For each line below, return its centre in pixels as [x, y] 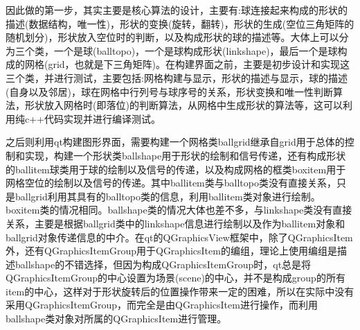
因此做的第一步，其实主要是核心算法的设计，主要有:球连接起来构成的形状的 [177, 10]
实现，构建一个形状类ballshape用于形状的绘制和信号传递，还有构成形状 [185, 155]
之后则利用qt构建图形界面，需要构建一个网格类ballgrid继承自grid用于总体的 [175, 142]
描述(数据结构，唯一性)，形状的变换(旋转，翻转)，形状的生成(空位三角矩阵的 [180, 23]
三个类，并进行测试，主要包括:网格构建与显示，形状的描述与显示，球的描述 [177, 77]
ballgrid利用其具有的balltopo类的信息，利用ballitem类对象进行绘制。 [168, 196]
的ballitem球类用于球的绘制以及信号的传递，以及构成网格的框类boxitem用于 [176, 169]
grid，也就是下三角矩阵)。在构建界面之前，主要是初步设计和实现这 [199, 64]
